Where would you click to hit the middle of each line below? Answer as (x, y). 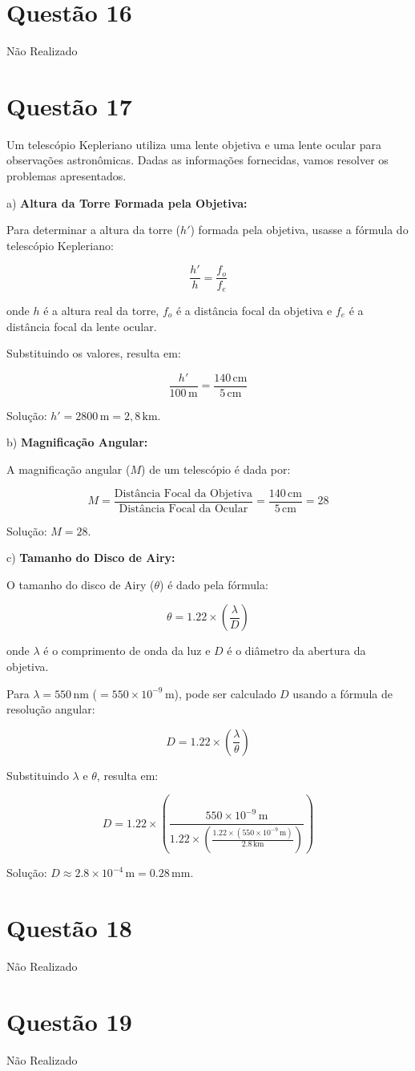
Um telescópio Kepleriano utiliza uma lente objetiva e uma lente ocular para (194, 144)
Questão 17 (69, 105)
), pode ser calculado (225, 693)
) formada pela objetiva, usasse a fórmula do (299, 230)
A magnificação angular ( (68, 469)
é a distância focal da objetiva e (254, 310)
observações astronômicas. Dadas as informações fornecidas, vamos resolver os (197, 160)
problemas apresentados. (66, 176)
